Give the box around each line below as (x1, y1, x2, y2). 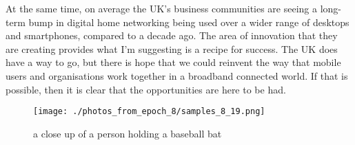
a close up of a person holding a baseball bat (33, 126, 222, 140)
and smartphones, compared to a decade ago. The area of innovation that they (6, 28, 338, 43)
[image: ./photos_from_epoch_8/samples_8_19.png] (33, 107, 265, 117)
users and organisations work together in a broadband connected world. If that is (6, 68, 348, 82)
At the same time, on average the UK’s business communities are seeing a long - (6, 1, 342, 15)
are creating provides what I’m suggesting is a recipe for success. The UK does (6, 41, 338, 56)
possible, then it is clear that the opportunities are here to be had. (6, 82, 286, 96)
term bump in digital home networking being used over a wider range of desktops (6, 14, 349, 29)
